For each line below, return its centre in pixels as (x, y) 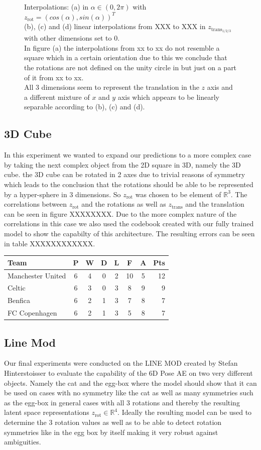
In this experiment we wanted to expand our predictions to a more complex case (128, 155)
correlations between (35, 204)
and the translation (215, 204)
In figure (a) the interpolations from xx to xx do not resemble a (122, 47)
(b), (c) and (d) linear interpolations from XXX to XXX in (115, 26)
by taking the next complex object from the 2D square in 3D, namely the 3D (122, 164)
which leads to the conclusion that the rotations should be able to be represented (129, 184)
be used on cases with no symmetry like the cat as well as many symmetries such (129, 393)
